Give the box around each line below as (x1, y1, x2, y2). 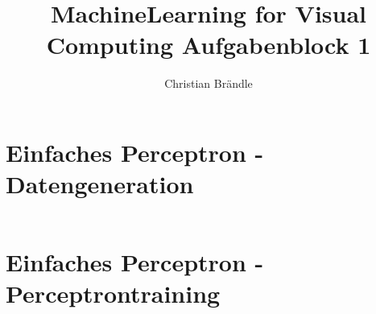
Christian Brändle (164, 75, 253, 92)
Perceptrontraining (6, 277, 221, 310)
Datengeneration (6, 167, 194, 200)
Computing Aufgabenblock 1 (46, 28, 371, 61)
